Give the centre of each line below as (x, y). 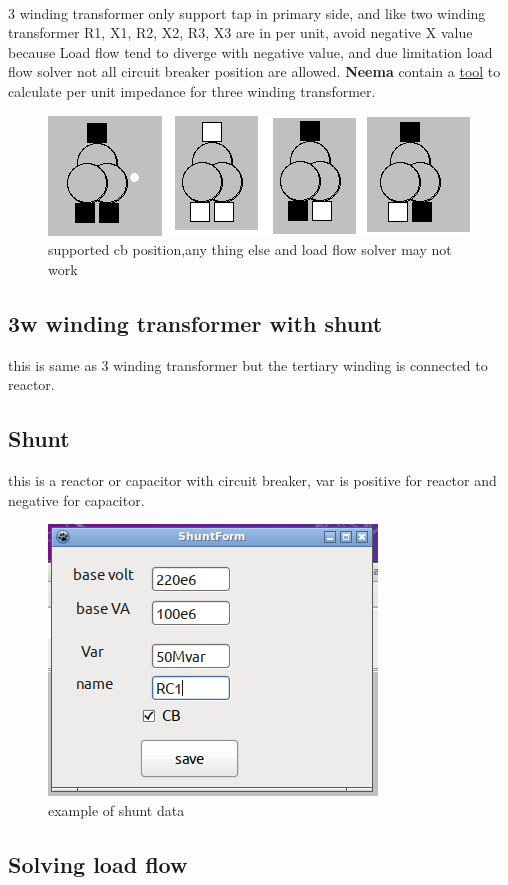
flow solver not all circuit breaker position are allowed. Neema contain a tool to (254, 71)
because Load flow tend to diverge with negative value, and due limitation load (250, 51)
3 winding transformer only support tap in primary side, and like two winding (247, 12)
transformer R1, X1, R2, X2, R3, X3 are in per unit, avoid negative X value (240, 32)
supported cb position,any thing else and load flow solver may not (250, 249)
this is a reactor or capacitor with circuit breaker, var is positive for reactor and (252, 479)
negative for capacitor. (76, 499)
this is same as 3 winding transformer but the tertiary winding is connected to (248, 364)
